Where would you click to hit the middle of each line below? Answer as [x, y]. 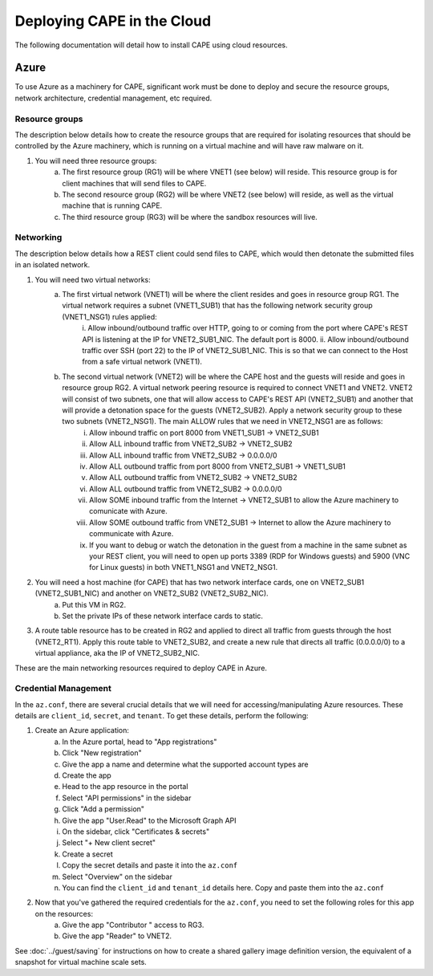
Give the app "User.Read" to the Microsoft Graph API [149, 820]
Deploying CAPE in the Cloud [113, 21]
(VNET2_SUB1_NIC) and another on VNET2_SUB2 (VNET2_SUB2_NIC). [152, 593]
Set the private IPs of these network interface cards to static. [163, 616]
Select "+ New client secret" [109, 843]
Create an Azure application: [82, 730]
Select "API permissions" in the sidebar [127, 798]
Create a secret [88, 854]
